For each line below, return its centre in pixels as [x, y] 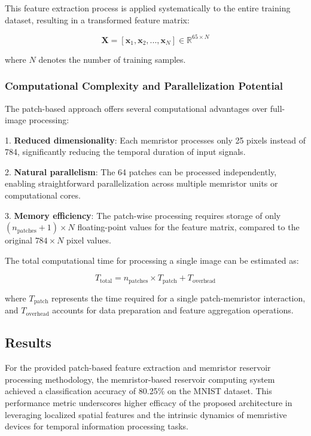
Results [28, 342]
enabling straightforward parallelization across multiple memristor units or [141, 183]
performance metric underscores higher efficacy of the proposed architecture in [149, 402]
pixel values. [89, 240]
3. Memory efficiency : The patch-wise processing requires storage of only [143, 215]
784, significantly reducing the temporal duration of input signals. [125, 152]
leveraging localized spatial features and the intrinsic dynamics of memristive [146, 414]
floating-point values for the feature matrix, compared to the [188, 227]
